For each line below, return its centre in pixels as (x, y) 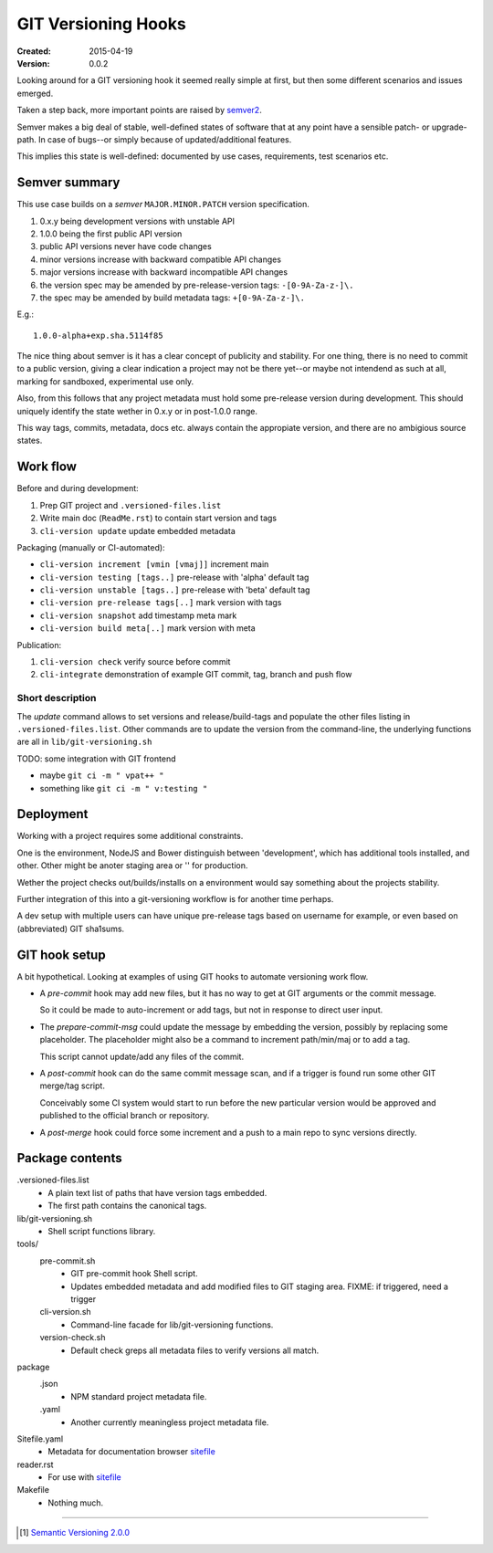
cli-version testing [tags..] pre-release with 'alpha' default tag (174, 577)
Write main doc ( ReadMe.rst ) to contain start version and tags (158, 518)
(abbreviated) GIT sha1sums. (71, 929)
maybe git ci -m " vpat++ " (102, 775)
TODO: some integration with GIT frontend (96, 759)
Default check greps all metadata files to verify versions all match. (195, 1350)
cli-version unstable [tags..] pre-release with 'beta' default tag (175, 590)
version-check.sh (73, 1338)
